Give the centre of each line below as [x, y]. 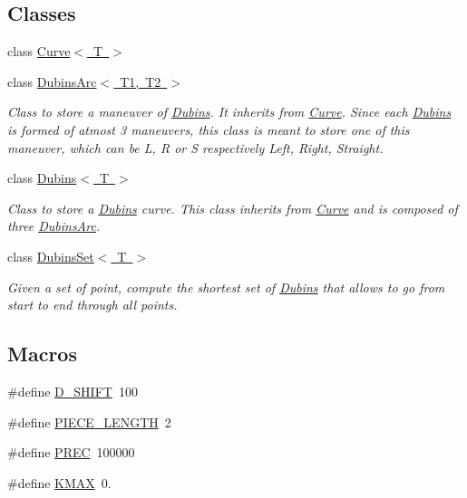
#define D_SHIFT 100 [73, 391]
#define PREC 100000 [71, 452]
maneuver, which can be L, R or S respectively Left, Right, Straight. [195, 147]
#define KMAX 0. [59, 482]
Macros [42, 354]
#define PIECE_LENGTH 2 [89, 421]
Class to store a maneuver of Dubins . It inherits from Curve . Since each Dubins [229, 112]
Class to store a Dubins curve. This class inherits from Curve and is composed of [233, 208]
